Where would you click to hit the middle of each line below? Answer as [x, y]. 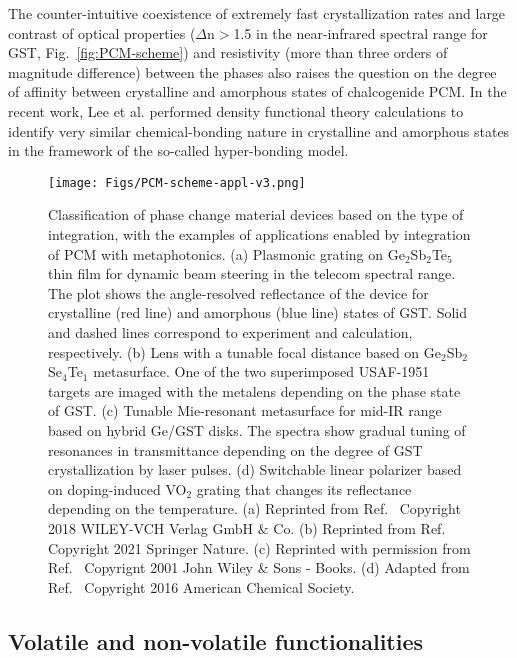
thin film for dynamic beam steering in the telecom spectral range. [252, 273]
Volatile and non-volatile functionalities [216, 640]
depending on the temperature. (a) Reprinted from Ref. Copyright [254, 508]
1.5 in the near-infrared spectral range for [360, 32]
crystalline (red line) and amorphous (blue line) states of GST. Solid [258, 312]
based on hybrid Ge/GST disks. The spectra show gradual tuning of [257, 429]
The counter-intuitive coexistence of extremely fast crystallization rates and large [257, 13]
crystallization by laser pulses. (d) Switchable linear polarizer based [255, 469]
